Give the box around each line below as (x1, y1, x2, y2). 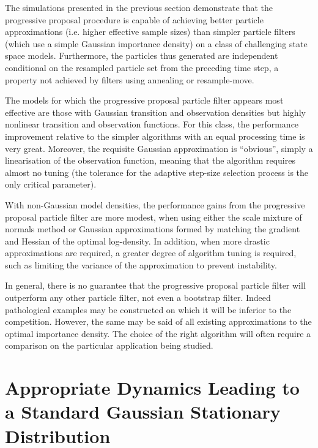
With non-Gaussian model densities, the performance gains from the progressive (5, 198, 305, 211)
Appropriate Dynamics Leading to (5, 375, 300, 400)
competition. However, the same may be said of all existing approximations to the (5, 315, 312, 328)
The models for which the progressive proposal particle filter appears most (5, 94, 284, 107)
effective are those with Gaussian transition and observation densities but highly (5, 105, 306, 118)
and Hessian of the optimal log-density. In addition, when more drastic (5, 234, 270, 247)
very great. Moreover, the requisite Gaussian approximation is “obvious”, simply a (5, 142, 313, 154)
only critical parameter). (5, 178, 97, 191)
